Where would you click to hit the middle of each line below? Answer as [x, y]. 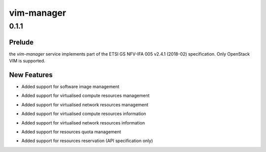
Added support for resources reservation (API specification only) [87, 141]
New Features [31, 75]
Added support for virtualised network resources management [85, 105]
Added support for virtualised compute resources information [84, 114]
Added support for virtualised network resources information [83, 122]
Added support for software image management [70, 87]
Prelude [21, 42]
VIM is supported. [27, 61]
